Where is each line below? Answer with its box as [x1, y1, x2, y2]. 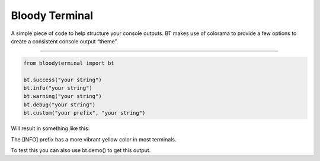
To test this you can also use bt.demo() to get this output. [11, 147, 151, 154]
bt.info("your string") [23, 85, 93, 91]
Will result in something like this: [11, 125, 90, 132]
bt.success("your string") [23, 76, 102, 83]
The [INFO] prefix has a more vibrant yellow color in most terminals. [11, 135, 177, 143]
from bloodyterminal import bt [23, 59, 115, 67]
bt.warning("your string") [23, 93, 102, 100]
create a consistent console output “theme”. [11, 37, 119, 45]
